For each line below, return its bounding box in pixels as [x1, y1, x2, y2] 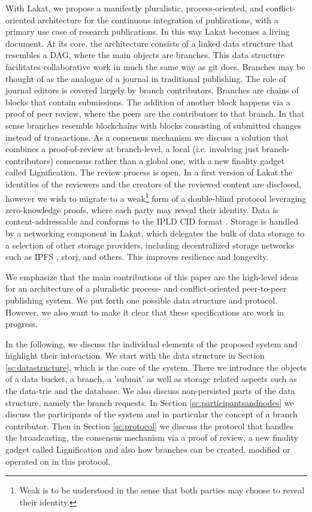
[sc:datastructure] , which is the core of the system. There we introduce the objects [5, 360, 307, 373]
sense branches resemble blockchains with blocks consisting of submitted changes [5, 119, 301, 131]
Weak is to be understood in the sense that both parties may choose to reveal [19, 484, 305, 496]
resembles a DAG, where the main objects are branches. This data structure [5, 49, 285, 61]
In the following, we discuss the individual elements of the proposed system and [5, 337, 298, 350]
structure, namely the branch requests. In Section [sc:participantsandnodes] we [5, 396, 294, 408]
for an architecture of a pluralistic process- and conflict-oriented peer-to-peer [5, 282, 287, 295]
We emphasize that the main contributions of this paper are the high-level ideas [5, 270, 299, 283]
